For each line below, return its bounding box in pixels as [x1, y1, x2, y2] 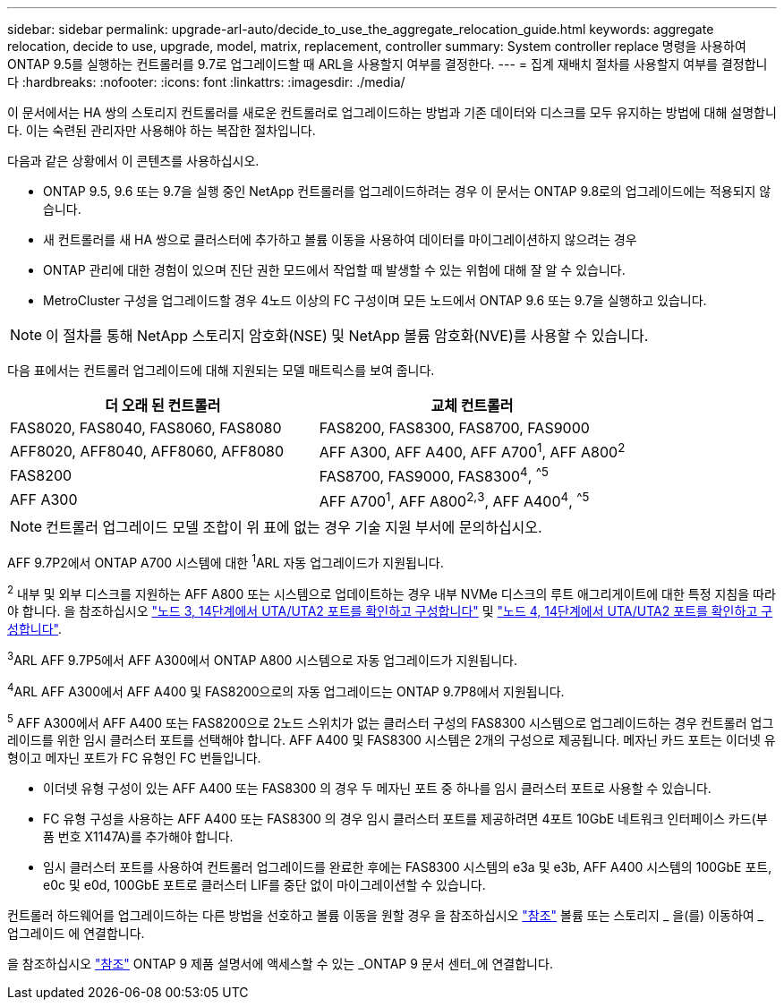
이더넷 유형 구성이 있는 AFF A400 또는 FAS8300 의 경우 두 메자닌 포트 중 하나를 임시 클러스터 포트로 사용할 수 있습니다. [43, 781, 712, 797]
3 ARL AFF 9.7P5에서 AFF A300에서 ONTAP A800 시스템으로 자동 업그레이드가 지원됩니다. [7, 650, 517, 668]
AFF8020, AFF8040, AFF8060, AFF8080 [10, 441, 285, 460]
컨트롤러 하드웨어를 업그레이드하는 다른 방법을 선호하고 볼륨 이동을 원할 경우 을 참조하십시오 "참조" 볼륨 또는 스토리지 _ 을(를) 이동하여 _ [7, 908, 764, 924]
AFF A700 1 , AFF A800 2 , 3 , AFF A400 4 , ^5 [319, 489, 590, 510]
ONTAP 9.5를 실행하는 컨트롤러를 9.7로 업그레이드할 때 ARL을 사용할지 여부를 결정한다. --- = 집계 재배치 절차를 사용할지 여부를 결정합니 [7, 56, 768, 72]
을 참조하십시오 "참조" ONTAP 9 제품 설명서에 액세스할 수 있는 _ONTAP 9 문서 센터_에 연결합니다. [7, 956, 553, 972]
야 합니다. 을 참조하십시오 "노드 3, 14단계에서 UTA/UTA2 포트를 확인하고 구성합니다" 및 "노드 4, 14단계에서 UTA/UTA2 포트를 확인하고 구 [7, 603, 773, 619]
